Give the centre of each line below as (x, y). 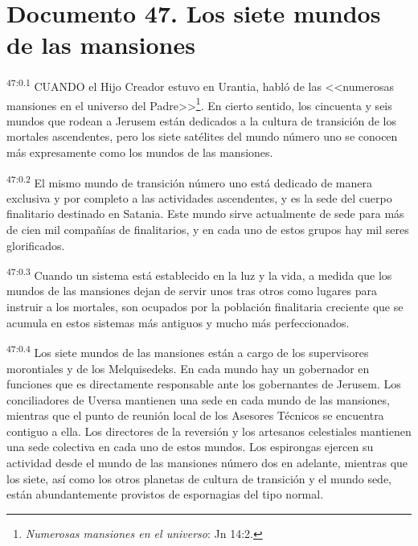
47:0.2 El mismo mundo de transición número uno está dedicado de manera (189, 181)
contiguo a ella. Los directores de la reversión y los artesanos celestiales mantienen (209, 431)
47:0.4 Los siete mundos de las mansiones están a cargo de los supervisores (188, 351)
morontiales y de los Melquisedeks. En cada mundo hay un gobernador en (188, 368)
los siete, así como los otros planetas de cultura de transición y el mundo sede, (199, 478)
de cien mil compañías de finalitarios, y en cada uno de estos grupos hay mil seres (208, 230)
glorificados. (36, 245)
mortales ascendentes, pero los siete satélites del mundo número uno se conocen (202, 136)
